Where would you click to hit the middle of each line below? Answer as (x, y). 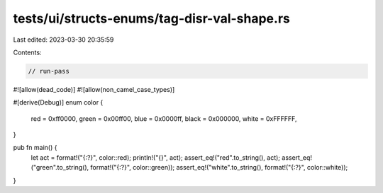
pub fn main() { (35, 148)
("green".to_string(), (60, 168)
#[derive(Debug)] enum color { (58, 103)
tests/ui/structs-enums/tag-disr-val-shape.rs (151, 18)
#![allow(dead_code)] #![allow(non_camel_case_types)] (94, 89)
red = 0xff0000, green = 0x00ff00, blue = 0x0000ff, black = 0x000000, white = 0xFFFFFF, (164, 118)
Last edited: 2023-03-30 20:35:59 (63, 40)
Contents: (27, 52)
